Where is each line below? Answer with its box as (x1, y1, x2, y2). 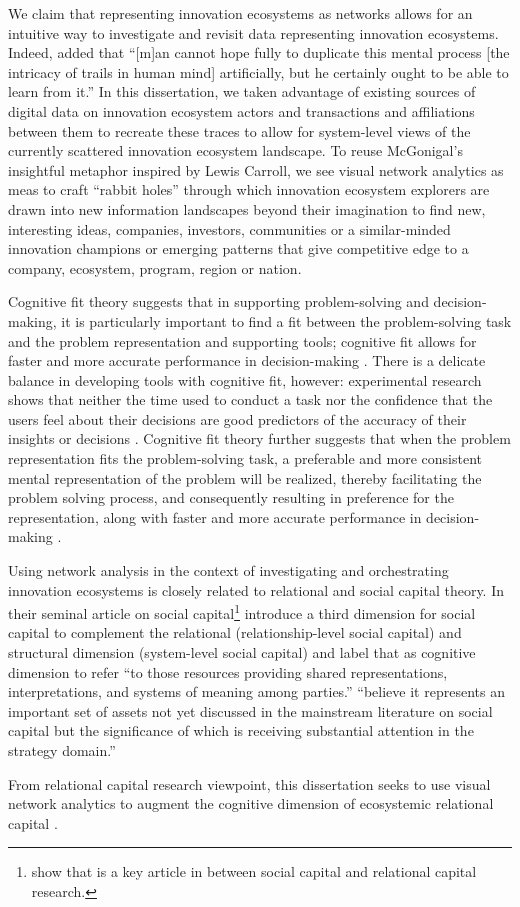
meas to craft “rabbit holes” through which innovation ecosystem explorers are (8, 179, 490, 200)
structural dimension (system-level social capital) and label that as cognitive (8, 642, 476, 663)
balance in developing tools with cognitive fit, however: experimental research (8, 369, 482, 390)
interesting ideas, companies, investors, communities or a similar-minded (8, 218, 451, 239)
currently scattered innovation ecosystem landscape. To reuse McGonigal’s (8, 140, 463, 161)
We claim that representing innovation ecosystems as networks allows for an (8, 3, 473, 23)
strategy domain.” (8, 740, 116, 761)
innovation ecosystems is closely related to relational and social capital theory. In (8, 579, 505, 600)
